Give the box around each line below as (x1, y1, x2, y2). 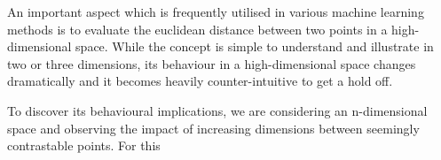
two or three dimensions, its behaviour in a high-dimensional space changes (7, 54, 416, 72)
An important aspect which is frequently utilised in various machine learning (7, 3, 424, 20)
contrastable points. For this (7, 136, 161, 155)
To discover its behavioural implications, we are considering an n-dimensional (7, 101, 428, 119)
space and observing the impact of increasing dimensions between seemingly (7, 118, 420, 137)
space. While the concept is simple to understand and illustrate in (75, 37, 434, 56)
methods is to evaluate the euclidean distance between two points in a (7, 19, 388, 38)
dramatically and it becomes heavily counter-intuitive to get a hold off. (7, 72, 393, 90)
